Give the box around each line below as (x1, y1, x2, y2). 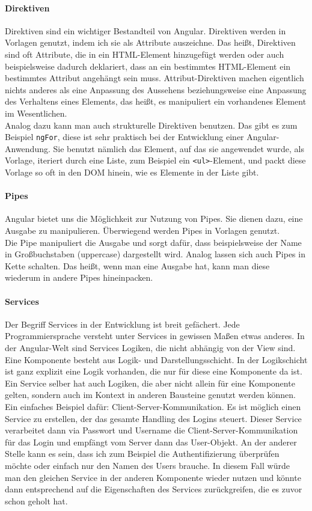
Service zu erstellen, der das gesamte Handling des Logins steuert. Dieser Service (5, 412, 302, 424)
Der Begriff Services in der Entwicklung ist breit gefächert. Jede (5, 317, 240, 330)
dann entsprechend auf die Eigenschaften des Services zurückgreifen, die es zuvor (5, 483, 302, 495)
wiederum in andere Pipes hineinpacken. (5, 271, 153, 284)
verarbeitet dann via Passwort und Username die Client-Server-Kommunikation (5, 424, 298, 436)
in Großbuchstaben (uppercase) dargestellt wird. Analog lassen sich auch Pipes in (5, 248, 305, 260)
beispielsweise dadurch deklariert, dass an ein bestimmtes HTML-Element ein (5, 60, 291, 72)
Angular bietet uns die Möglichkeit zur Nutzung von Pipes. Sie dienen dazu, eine (5, 212, 303, 225)
